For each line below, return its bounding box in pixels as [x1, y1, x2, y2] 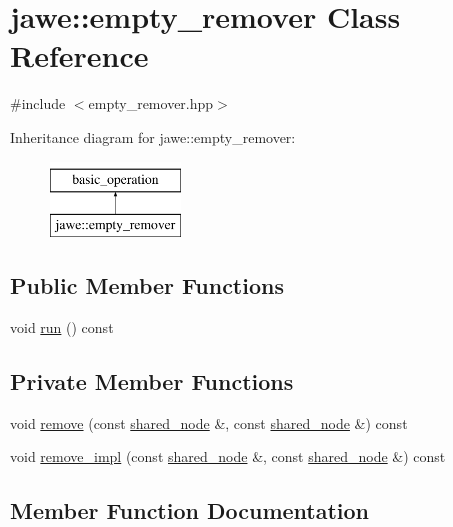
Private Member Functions [10, 365, 294, 396]
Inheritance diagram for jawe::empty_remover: [10, 126, 296, 147]
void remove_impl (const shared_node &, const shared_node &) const [10, 446, 446, 467]
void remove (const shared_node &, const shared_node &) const [10, 412, 408, 433]
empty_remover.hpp [88, 93, 214, 114]
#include [10, 93, 66, 114]
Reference [10, 35, 149, 76]
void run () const [10, 316, 114, 337]
